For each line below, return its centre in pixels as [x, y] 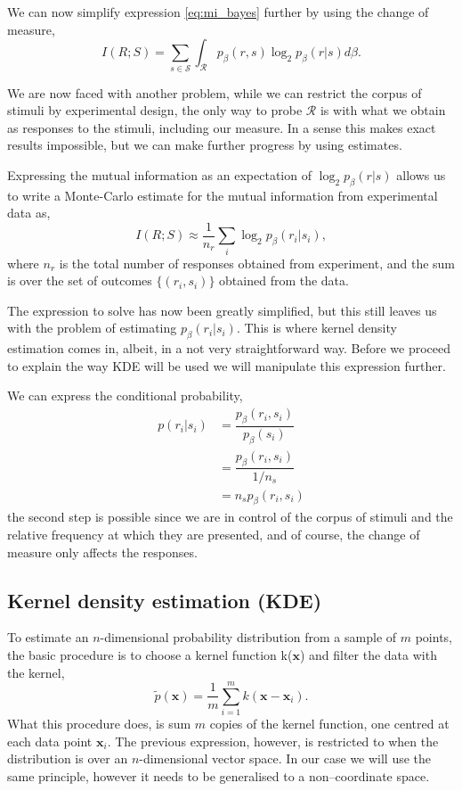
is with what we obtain [383, 110]
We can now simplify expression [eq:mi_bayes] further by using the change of [218, 12]
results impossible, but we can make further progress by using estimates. [205, 145]
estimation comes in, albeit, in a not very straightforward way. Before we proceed [229, 348]
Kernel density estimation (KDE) [165, 600]
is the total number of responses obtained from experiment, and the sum [257, 263]
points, [434, 637]
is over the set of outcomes [80, 280]
